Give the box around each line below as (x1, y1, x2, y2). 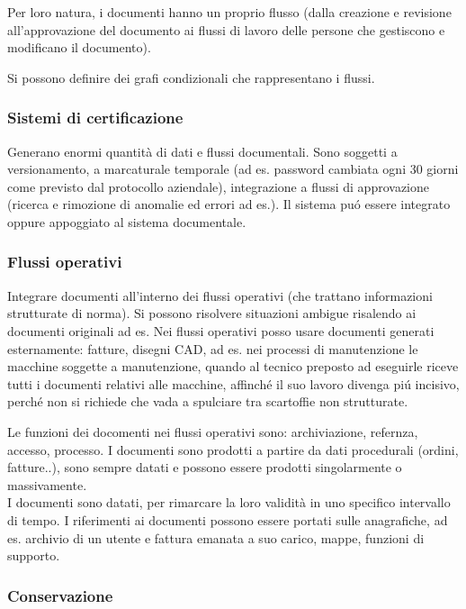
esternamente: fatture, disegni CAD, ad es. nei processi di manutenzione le (7, 339, 418, 358)
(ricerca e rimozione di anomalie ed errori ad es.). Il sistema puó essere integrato (7, 195, 451, 214)
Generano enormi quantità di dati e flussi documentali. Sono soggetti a (7, 141, 398, 160)
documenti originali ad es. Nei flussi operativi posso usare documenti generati (7, 321, 435, 340)
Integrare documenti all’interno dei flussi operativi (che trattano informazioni (7, 286, 433, 304)
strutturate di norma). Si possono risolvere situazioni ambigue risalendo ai (7, 304, 417, 323)
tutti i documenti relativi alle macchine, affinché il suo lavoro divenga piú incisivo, (7, 374, 460, 393)
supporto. (7, 546, 60, 565)
